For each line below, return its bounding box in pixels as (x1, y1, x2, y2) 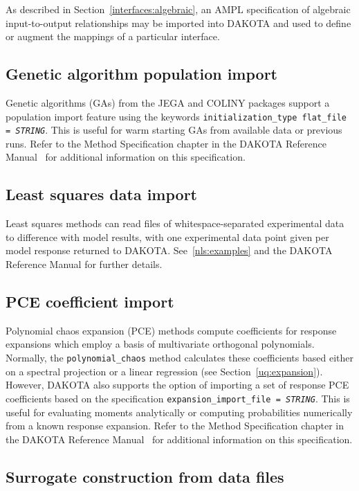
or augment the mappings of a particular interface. (6, 29, 220, 44)
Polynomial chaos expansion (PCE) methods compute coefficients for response (6, 323, 337, 337)
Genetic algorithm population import (6, 63, 277, 84)
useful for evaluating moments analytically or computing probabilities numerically (6, 404, 353, 419)
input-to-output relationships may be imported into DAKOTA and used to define (6, 15, 351, 30)
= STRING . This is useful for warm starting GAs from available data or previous (6, 123, 342, 137)
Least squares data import (6, 184, 197, 205)
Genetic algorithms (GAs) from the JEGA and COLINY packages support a (6, 95, 330, 109)
